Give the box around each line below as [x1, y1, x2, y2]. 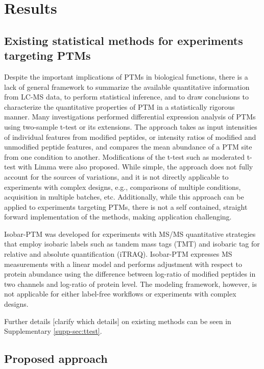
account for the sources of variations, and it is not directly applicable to [4, 171, 229, 182]
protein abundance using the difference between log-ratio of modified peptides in [4, 268, 256, 279]
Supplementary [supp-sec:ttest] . [4, 326, 102, 336]
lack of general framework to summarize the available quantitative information [4, 81, 250, 92]
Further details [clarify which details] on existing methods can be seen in [4, 315, 231, 326]
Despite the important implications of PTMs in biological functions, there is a [4, 71, 248, 82]
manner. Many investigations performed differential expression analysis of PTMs [4, 111, 256, 122]
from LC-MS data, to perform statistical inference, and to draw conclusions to [4, 91, 249, 102]
